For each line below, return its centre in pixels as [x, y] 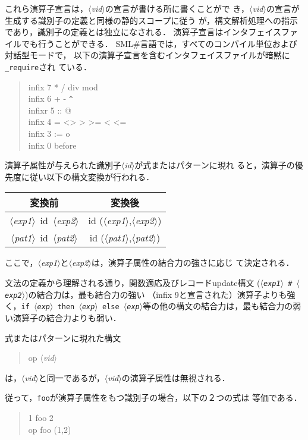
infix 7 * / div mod [63, 87]
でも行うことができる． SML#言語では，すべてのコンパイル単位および [159, 43]
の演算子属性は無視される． [176, 377]
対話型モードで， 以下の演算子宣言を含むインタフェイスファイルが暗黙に [147, 55]
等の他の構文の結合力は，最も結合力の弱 [222, 306]
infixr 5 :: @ [50, 110]
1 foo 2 [41, 418]
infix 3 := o [49, 133]
